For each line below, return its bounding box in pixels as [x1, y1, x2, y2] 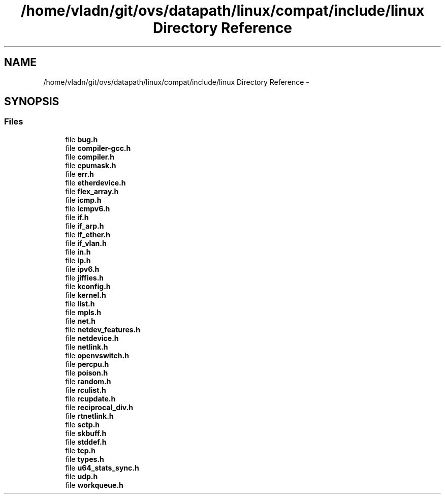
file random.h [65, 377, 111, 386]
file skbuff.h [65, 428, 107, 438]
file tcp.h [65, 446, 96, 455]
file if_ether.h [65, 230, 111, 239]
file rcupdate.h [65, 394, 116, 403]
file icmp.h [65, 195, 102, 204]
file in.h [65, 247, 91, 256]
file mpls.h [65, 307, 102, 317]
